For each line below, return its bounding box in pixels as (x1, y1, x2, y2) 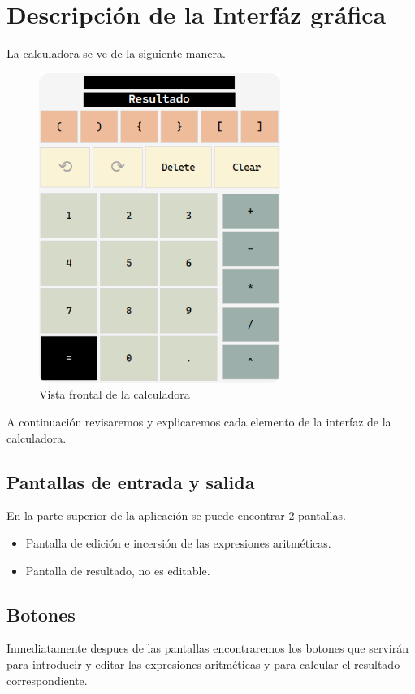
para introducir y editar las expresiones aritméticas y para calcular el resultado (6, 655, 400, 672)
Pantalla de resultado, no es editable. (25, 561, 210, 578)
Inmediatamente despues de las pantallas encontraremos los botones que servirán (6, 639, 409, 657)
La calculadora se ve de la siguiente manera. (6, 45, 226, 62)
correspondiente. (6, 671, 88, 688)
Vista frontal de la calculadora (39, 386, 190, 403)
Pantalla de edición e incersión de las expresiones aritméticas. (25, 534, 331, 551)
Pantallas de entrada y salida (6, 469, 255, 494)
